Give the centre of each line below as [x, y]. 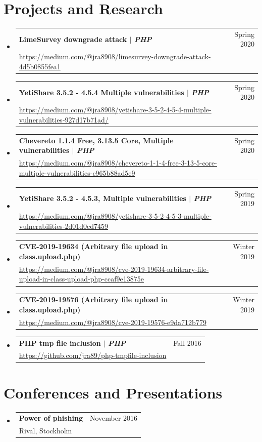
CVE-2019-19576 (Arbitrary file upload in [93, 299]
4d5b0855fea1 [40, 66]
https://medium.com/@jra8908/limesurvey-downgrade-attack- [115, 56]
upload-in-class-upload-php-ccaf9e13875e [81, 279]
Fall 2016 [187, 343]
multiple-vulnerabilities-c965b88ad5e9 [77, 172]
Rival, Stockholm [45, 431]
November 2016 [114, 418]
